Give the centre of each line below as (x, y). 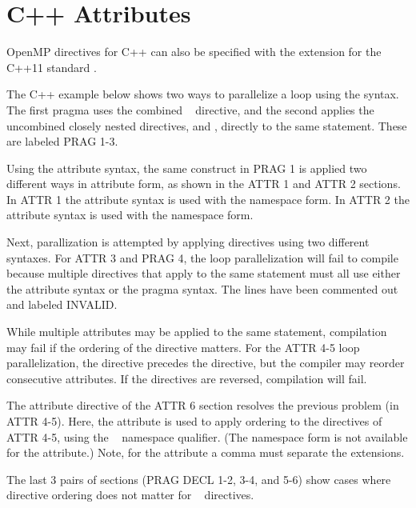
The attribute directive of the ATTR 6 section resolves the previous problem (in (203, 405)
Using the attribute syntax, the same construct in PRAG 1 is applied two (187, 168)
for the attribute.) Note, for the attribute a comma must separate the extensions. (206, 452)
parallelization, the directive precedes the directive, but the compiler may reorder (206, 363)
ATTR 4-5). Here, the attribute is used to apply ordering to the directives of (194, 421)
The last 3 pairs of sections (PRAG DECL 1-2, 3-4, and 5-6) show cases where (199, 479)
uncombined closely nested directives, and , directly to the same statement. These (207, 125)
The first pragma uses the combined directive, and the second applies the (190, 109)
